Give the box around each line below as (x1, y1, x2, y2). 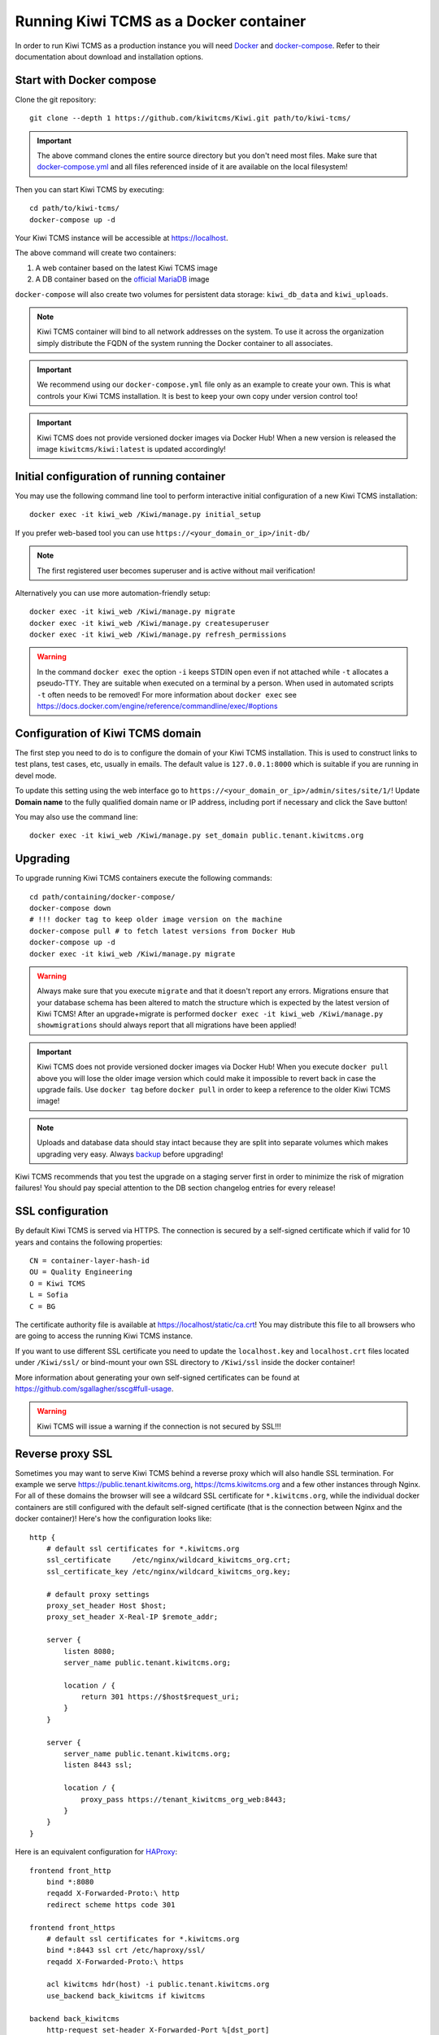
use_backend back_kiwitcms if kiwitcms (46, 1991, 206, 2000)
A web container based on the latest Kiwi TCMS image (35, 263, 219, 273)
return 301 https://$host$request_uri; (80, 1692, 240, 1701)
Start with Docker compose (15, 73, 157, 87)
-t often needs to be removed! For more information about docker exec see (37, 689, 297, 699)
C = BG (29, 1302, 56, 1311)
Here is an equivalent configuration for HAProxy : (15, 1847, 178, 1857)
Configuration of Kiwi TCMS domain (15, 726, 202, 740)
